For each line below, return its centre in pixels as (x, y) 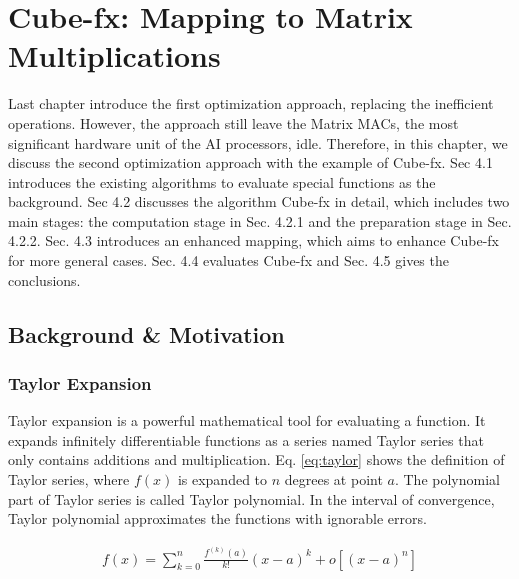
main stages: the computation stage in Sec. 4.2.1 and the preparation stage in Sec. (260, 220)
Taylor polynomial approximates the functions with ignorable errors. (217, 518)
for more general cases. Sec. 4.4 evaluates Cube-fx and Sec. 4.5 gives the (228, 260)
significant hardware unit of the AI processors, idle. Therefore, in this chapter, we (258, 142)
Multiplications (114, 55)
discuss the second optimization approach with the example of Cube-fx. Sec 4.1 (250, 162)
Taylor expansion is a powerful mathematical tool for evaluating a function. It (247, 420)
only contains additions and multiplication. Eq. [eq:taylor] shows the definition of (256, 459)
